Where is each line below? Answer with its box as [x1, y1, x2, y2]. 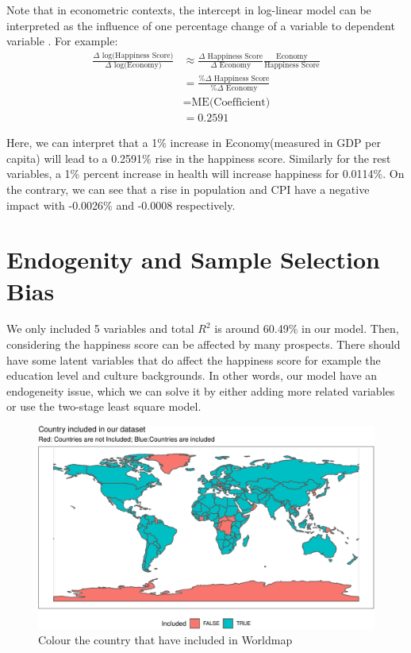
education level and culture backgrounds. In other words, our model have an [6, 367, 378, 384]
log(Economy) [113, 61, 162, 70]
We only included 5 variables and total [6, 320, 194, 337]
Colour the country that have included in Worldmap [38, 632, 293, 648]
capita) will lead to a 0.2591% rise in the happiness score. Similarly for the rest [6, 149, 391, 166]
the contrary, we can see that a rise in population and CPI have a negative [6, 180, 370, 197]
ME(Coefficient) [191, 97, 271, 109]
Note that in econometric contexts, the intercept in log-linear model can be [6, 2, 371, 17]
